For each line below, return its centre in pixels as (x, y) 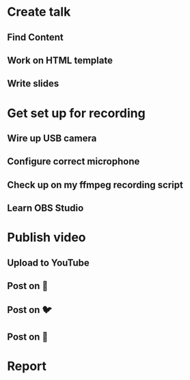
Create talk (39, 12)
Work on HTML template (60, 60)
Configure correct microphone (73, 162)
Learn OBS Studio (45, 208)
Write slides (33, 84)
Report (27, 366)
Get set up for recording (76, 113)
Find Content (35, 37)
